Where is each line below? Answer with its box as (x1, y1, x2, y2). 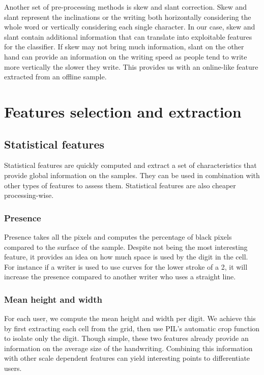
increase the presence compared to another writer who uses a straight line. (4, 271, 236, 282)
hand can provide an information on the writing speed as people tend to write (4, 51, 247, 62)
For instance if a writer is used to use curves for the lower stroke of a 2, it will (4, 261, 248, 272)
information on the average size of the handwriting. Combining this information (4, 342, 253, 353)
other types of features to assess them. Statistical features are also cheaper (4, 180, 236, 190)
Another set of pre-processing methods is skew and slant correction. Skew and (4, 2, 247, 12)
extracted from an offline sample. (4, 71, 107, 82)
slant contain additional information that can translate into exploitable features (4, 31, 252, 42)
